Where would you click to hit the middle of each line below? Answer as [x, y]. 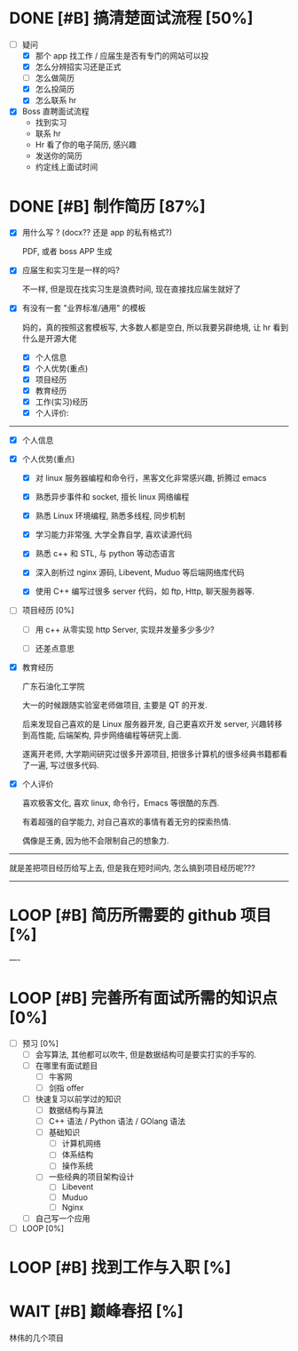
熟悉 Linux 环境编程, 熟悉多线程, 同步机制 [110, 516]
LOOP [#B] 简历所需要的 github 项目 [141, 915]
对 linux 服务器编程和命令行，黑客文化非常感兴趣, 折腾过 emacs [151, 478]
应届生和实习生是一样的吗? [71, 270]
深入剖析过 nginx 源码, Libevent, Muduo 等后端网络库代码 [140, 572]
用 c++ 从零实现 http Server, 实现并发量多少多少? [125, 629]
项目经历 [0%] [48, 611]
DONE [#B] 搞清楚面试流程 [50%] [131, 18]
